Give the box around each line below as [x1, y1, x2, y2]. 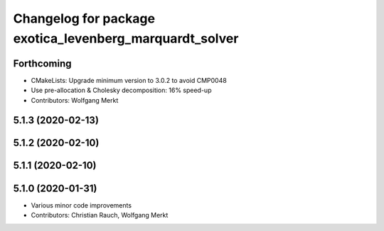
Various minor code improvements [31, 201, 132, 209]
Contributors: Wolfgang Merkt [31, 96, 119, 104]
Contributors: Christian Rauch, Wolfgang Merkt [31, 210, 169, 219]
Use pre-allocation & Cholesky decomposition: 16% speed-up [31, 86, 212, 95]
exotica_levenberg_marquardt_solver [13, 30, 239, 46]
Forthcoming [13, 57, 72, 69]
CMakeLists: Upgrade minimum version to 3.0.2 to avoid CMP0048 [31, 76, 227, 84]
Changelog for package [13, 11, 156, 26]
